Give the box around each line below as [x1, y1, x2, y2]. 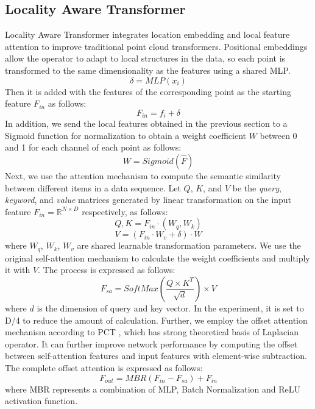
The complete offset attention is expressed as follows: [5, 361, 203, 374]
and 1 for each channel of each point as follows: [5, 141, 182, 154]
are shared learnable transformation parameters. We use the [77, 239, 301, 252]
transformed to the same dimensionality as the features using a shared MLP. [5, 63, 291, 76]
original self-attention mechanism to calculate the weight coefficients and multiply [5, 251, 310, 264]
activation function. [5, 394, 78, 407]
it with [5, 263, 30, 276]
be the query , [232, 181, 281, 194]
